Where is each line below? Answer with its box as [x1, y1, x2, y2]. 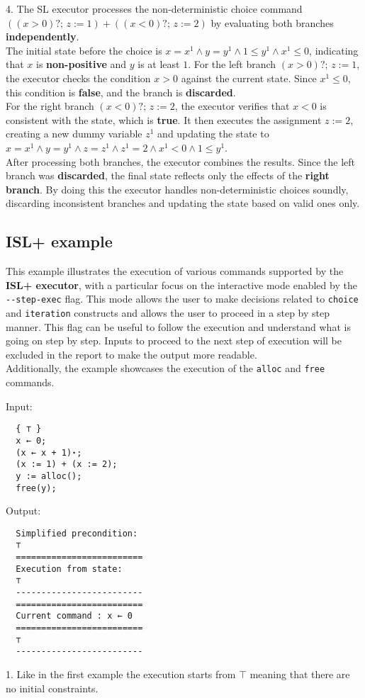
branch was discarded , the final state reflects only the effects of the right [6, 168, 330, 183]
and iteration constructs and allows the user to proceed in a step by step [6, 305, 330, 320]
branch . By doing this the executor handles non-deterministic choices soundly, [6, 181, 349, 196]
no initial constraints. [6, 680, 99, 695]
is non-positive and [36, 57, 127, 72]
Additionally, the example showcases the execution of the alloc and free [6, 361, 325, 376]
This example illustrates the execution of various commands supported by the [6, 264, 344, 278]
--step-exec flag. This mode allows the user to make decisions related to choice [6, 291, 359, 306]
